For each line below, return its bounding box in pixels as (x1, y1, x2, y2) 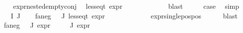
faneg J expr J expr (3, 20, 91, 30)
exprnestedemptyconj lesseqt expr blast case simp (13, 1, 240, 11)
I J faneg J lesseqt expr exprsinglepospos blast (10, 10, 238, 20)
